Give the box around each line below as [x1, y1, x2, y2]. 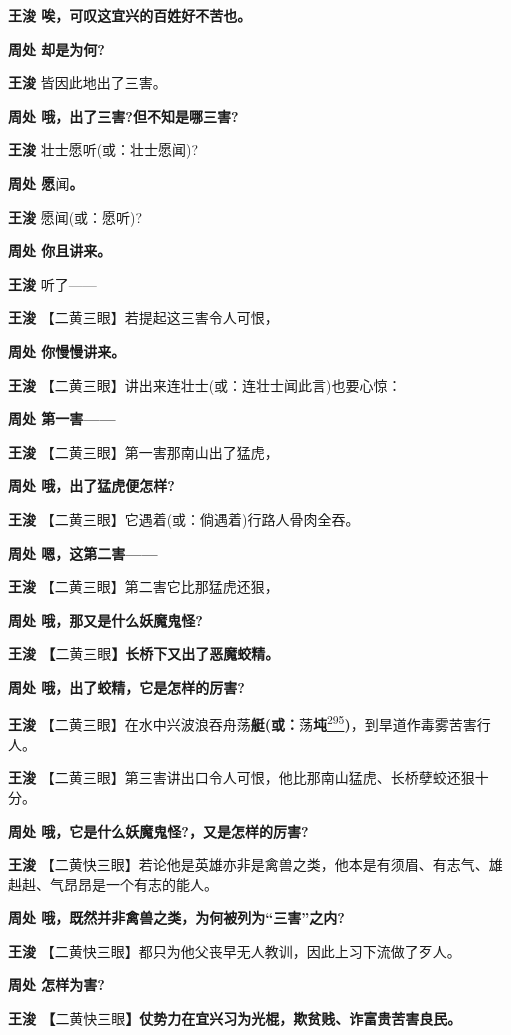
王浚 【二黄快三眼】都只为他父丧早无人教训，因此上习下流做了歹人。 [8, 940, 461, 961]
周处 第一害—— [8, 408, 116, 429]
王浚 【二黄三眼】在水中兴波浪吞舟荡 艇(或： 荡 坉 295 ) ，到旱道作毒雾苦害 [8, 711, 477, 735]
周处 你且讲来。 [8, 240, 112, 261]
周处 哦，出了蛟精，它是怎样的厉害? [8, 676, 245, 697]
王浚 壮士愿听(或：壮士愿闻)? [8, 139, 199, 160]
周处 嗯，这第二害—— [8, 542, 158, 563]
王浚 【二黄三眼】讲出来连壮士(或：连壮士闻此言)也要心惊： [8, 374, 402, 395]
